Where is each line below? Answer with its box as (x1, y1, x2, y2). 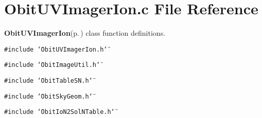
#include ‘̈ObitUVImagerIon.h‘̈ (4, 45, 108, 53)
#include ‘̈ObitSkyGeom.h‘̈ (4, 92, 93, 100)
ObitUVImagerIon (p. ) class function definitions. (4, 28, 166, 38)
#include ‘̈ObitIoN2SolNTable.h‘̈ (4, 108, 115, 116)
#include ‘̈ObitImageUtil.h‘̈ (4, 61, 100, 69)
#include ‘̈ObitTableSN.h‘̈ (4, 77, 93, 85)
